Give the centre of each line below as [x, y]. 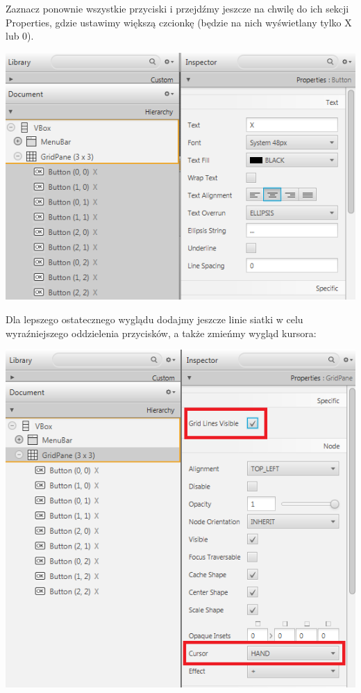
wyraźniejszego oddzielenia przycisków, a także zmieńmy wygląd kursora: [161, 333]
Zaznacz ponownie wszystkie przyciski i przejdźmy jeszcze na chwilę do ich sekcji [177, 8]
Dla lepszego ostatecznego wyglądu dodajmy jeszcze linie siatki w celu [154, 319]
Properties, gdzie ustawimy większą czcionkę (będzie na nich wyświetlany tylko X [179, 22]
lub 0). [20, 36]
